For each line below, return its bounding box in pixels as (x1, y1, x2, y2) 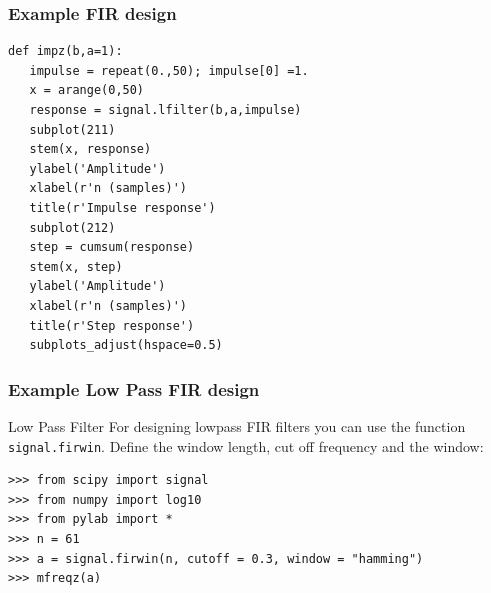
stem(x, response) (29, 142, 152, 157)
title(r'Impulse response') (29, 200, 216, 215)
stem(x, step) (29, 259, 123, 274)
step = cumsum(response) (29, 240, 195, 255)
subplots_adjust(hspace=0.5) (29, 338, 223, 353)
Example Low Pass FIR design (8, 376, 260, 401)
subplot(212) (29, 220, 116, 235)
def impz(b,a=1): (8, 44, 123, 59)
